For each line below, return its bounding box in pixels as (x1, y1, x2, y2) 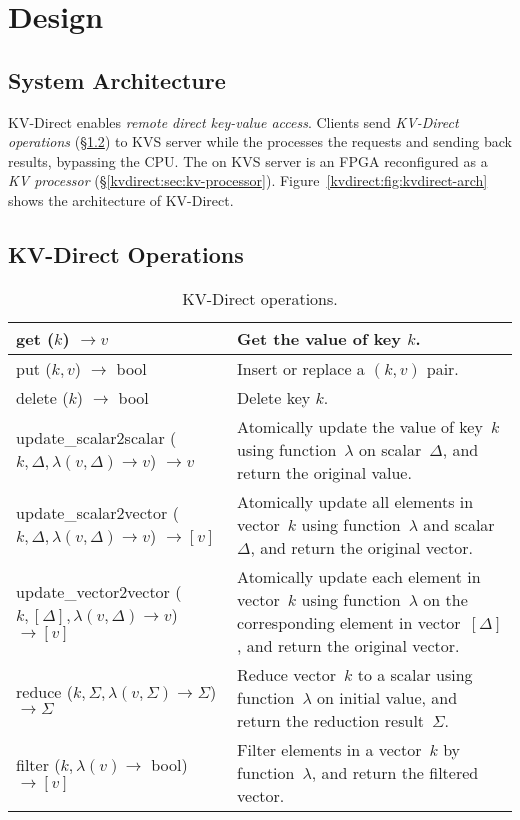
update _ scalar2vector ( (16, 501, 179, 525)
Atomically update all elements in (237, 489, 474, 513)
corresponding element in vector (237, 610, 461, 634)
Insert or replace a (237, 356, 365, 380)
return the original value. (237, 460, 412, 484)
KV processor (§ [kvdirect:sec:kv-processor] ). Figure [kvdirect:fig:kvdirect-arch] (8, 170, 488, 191)
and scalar (423, 512, 495, 536)
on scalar (358, 437, 422, 461)
